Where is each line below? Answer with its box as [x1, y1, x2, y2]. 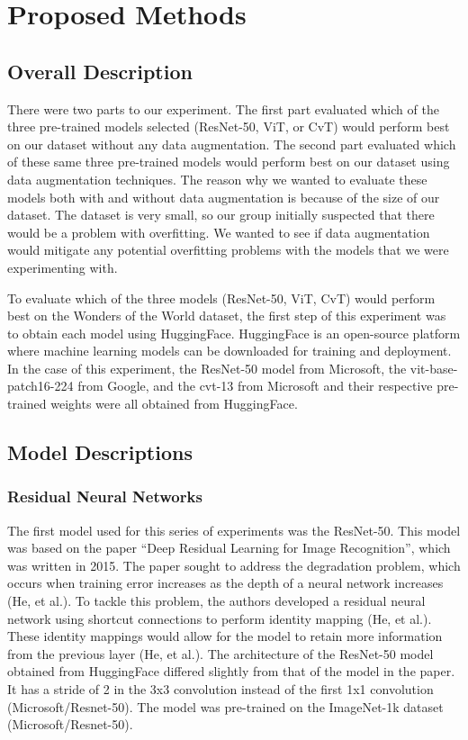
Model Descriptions [7, 438, 193, 466]
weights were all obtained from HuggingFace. [50, 394, 298, 413]
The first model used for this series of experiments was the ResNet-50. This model [7, 520, 461, 539]
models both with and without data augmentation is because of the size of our [7, 187, 440, 206]
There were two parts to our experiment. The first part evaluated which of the [7, 99, 439, 118]
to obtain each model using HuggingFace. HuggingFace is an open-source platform [7, 323, 461, 342]
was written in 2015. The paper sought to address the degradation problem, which [7, 555, 461, 574]
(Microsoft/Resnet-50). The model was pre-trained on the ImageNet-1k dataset [7, 697, 444, 716]
